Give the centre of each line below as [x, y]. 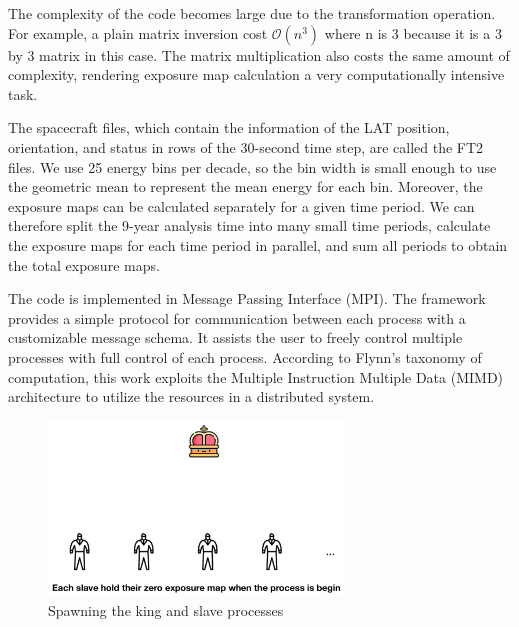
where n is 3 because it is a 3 [413, 32]
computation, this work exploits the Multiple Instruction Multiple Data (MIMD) [256, 376]
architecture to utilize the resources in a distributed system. [191, 396]
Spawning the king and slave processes [166, 610]
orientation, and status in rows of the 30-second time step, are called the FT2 [246, 146]
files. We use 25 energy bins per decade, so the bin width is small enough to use [252, 166]
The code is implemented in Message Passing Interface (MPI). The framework [247, 298]
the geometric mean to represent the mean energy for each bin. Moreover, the [245, 186]
